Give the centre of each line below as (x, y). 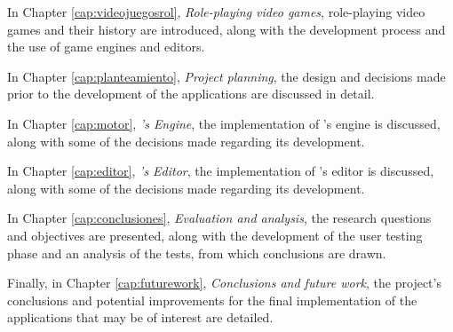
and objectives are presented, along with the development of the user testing (215, 235)
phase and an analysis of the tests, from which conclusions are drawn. (197, 253)
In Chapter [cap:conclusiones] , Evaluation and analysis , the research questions (219, 218)
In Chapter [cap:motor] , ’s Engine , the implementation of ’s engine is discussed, (224, 123)
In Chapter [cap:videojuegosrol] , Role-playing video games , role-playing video (216, 12)
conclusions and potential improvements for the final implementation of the (212, 300)
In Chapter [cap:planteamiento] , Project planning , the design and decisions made (226, 76)
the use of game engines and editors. (106, 47)
